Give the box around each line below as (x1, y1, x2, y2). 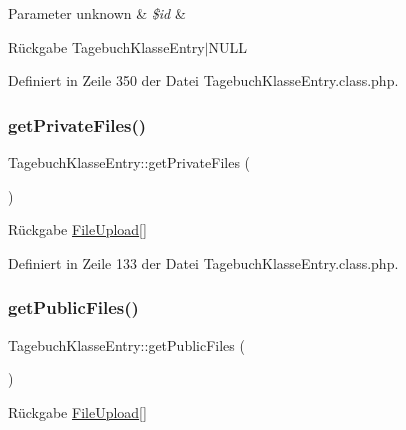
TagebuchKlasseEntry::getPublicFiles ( (8, 334, 245, 355)
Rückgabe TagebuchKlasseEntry (8, 36, 205, 57)
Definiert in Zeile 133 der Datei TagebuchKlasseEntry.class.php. (8, 252, 399, 273)
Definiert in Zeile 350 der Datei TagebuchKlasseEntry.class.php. (8, 70, 399, 91)
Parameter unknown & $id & (8, 3, 186, 23)
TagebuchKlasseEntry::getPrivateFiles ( (8, 152, 251, 172)
